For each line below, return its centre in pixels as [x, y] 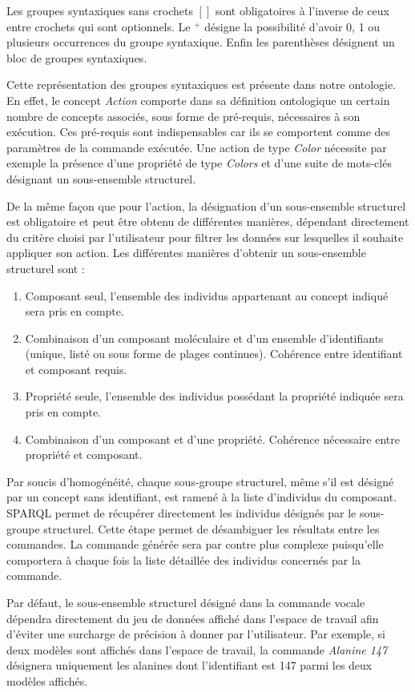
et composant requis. [76, 369]
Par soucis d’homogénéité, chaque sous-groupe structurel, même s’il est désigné [200, 481]
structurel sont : [46, 268]
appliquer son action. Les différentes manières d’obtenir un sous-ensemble [186, 253]
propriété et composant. [84, 455]
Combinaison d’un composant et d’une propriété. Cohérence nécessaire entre [212, 439]
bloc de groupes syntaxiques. [77, 57]
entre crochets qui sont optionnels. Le [99, 26]
